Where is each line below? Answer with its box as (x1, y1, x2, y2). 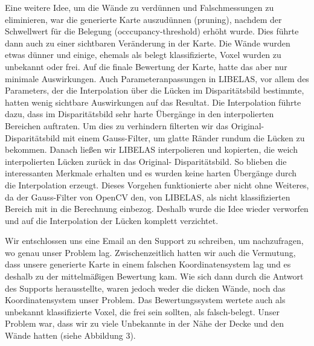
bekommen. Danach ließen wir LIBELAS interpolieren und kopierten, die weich (5, 143, 298, 156)
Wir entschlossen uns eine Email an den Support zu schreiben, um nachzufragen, (5, 234, 304, 247)
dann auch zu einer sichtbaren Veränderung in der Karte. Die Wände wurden (5, 36, 290, 49)
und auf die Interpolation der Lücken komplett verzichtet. (5, 214, 219, 226)
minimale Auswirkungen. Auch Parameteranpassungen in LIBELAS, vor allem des (5, 72, 309, 85)
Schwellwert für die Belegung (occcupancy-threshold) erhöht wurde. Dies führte (5, 25, 299, 37)
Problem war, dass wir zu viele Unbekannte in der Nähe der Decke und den (5, 317, 284, 330)
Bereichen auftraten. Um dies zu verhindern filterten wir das (5, 119, 229, 132)
